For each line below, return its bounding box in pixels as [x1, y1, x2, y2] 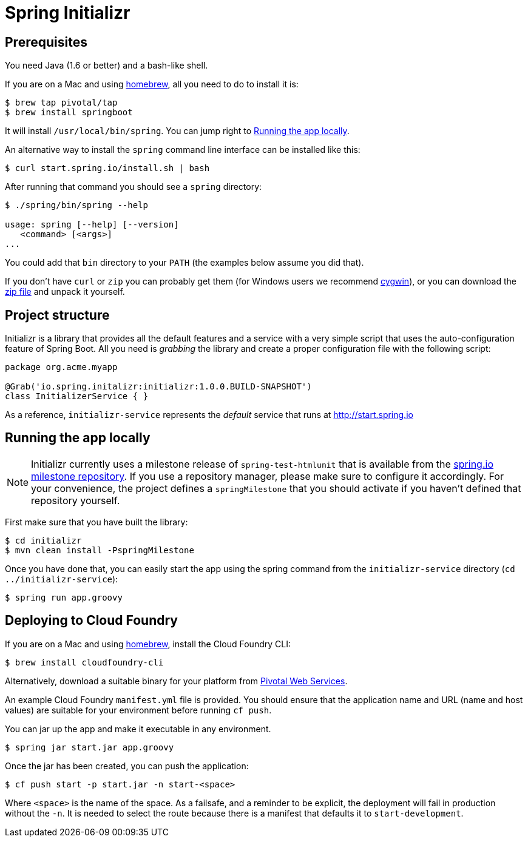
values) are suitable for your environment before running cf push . [5, 704, 272, 715]
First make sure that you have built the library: [5, 516, 188, 527]
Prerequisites [5, 34, 87, 50]
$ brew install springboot [5, 107, 133, 118]
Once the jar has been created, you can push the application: [5, 760, 249, 771]
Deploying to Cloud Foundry [5, 613, 178, 628]
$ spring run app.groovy [5, 592, 123, 602]
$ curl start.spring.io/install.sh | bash [5, 163, 210, 173]
